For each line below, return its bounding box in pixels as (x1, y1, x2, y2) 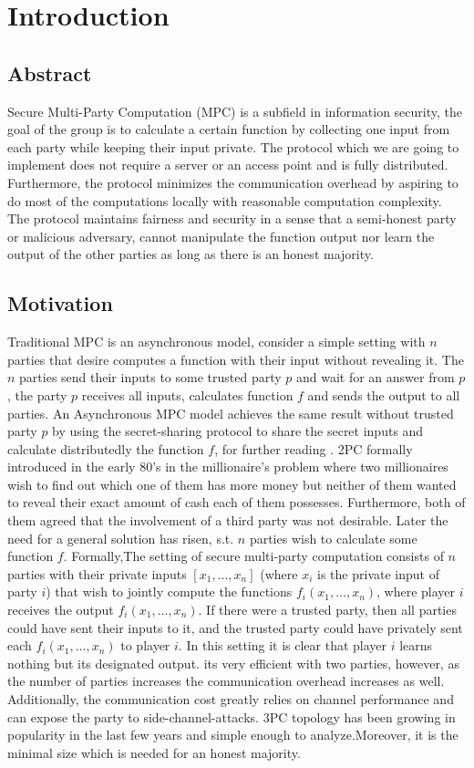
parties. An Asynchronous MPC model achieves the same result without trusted (7, 403, 454, 422)
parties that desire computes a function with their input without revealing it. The (7, 349, 464, 368)
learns (399, 636, 433, 655)
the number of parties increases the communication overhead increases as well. (7, 671, 445, 690)
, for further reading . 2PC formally (214, 439, 413, 458)
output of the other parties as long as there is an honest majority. (7, 244, 374, 264)
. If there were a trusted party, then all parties (198, 600, 457, 619)
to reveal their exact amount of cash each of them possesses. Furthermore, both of (7, 493, 466, 512)
